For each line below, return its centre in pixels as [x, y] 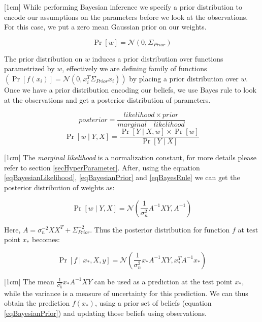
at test [248, 229]
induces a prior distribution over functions [158, 58]
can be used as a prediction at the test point [163, 281]
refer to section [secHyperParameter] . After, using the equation [102, 167]
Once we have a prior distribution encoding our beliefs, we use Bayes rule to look [130, 89]
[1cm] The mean [29, 281]
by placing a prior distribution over [184, 78]
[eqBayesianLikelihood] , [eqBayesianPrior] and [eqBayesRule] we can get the [122, 177]
